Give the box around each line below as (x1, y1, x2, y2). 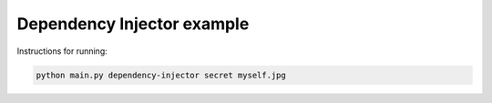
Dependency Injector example (16, 14, 250, 34)
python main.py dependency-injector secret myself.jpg (36, 69, 286, 80)
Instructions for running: (16, 46, 108, 57)
